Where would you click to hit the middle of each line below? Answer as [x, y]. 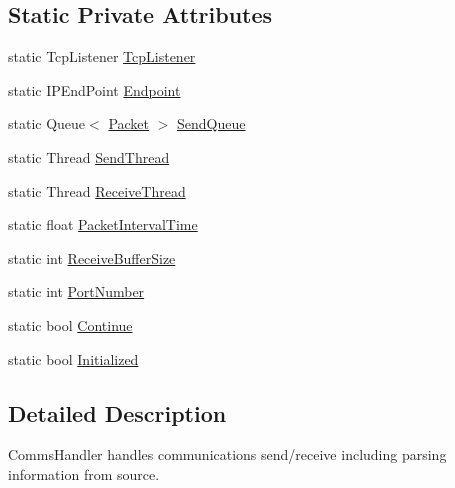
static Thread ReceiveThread [97, 190]
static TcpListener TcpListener [102, 56]
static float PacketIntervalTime [103, 224]
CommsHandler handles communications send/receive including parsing [227, 454]
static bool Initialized [73, 358]
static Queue [47, 123]
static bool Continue [70, 324]
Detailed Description [117, 412]
